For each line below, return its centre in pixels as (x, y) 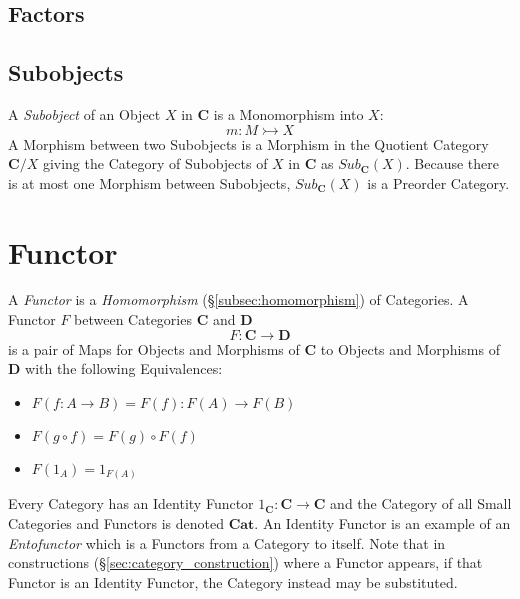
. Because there (452, 163)
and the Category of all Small (421, 503)
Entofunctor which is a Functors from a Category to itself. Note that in (227, 542)
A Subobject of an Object (84, 113)
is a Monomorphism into (288, 113)
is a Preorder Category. (438, 182)
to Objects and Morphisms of (410, 348)
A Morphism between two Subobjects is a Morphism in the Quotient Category (248, 143)
